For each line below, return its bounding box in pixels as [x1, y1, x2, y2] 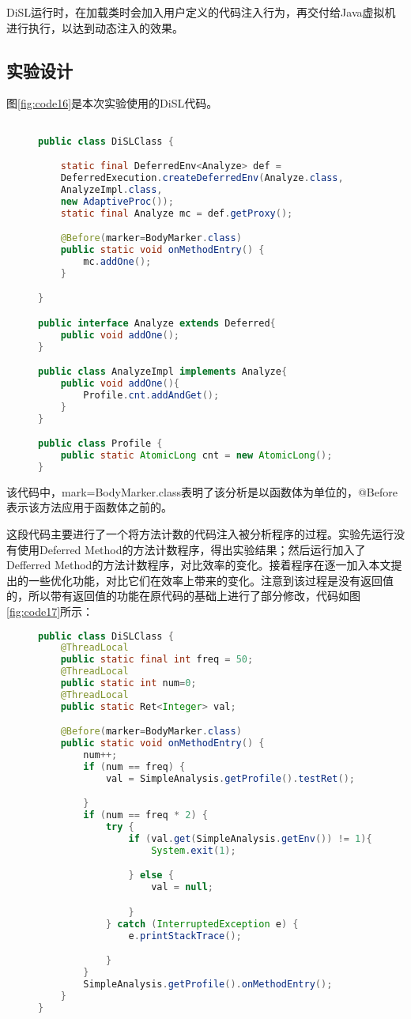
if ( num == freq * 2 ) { [83, 810, 208, 821]
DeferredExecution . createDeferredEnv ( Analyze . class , [60, 172, 344, 184]
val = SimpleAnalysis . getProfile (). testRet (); [105, 772, 355, 784]
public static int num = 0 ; [60, 677, 197, 689]
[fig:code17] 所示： [6, 602, 94, 619]
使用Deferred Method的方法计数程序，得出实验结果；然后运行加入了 [17, 541, 366, 557]
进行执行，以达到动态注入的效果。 [6, 19, 183, 36]
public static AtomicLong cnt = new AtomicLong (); [60, 450, 333, 462]
